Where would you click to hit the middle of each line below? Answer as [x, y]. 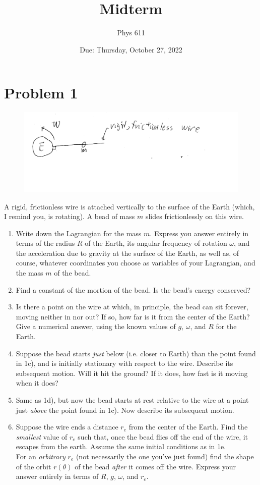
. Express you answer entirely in [199, 233]
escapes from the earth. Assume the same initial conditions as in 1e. [121, 446]
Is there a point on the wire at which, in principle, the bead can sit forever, [132, 307]
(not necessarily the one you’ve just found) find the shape [165, 456]
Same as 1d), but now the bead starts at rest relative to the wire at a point [132, 400]
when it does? [37, 383]
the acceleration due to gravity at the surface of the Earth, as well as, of [127, 253]
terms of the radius [45, 243]
